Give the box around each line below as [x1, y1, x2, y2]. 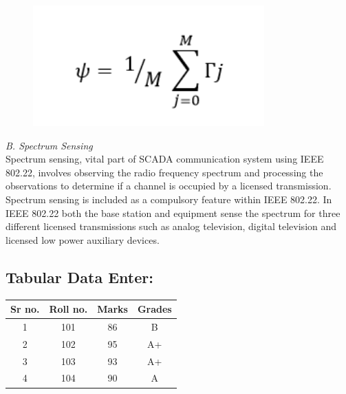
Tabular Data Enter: [6, 266, 153, 287]
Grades [137, 302, 172, 316]
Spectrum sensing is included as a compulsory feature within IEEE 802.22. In [6, 192, 332, 207]
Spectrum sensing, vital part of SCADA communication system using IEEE [6, 152, 324, 166]
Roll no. [49, 302, 88, 316]
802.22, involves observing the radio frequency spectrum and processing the [6, 165, 323, 179]
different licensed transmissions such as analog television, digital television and [6, 219, 337, 234]
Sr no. [10, 302, 40, 316]
